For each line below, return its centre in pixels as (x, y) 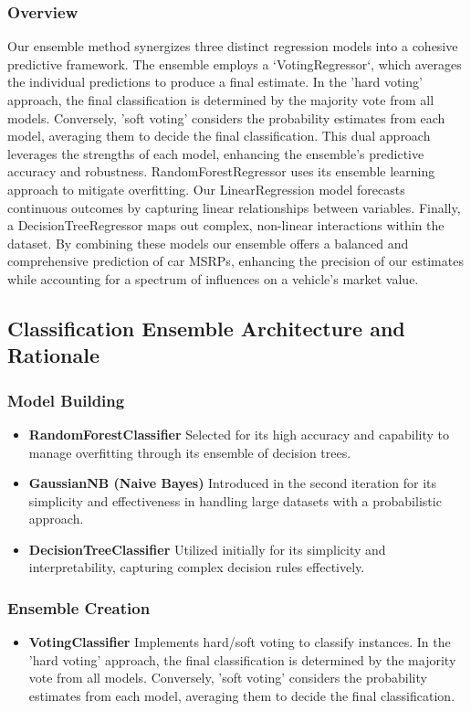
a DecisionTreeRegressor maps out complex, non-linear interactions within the (226, 225)
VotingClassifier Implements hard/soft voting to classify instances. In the (240, 642)
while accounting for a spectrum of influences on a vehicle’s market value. (213, 278)
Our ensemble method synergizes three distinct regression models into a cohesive (233, 46)
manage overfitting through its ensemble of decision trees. (190, 452)
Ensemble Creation (79, 608)
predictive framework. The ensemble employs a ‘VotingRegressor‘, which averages (235, 64)
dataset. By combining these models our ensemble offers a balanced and (208, 243)
